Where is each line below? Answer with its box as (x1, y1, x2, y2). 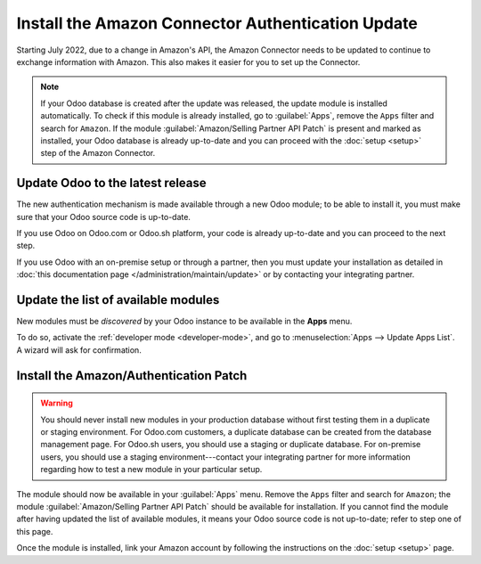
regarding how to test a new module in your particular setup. (40, 464, 263, 475)
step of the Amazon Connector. (40, 148, 156, 159)
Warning (40, 397, 73, 409)
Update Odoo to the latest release (16, 176, 207, 191)
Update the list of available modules (16, 292, 220, 307)
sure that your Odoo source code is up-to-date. (16, 211, 192, 222)
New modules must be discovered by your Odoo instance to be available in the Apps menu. (16, 316, 353, 327)
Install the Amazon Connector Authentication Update (16, 13, 418, 33)
